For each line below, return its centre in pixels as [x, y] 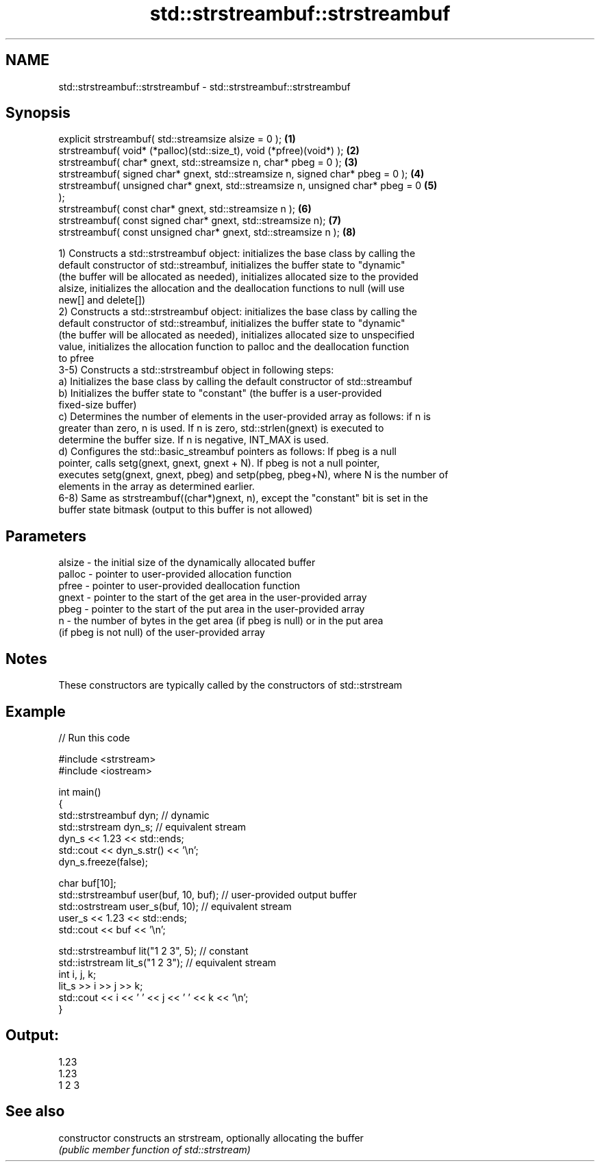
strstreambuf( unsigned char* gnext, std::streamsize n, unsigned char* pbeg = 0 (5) [248, 186]
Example [36, 711]
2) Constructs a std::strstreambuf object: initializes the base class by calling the [238, 312]
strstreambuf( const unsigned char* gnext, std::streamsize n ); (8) [207, 232]
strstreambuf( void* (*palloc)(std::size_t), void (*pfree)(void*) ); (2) [209, 151]
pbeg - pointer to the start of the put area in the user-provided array [212, 609]
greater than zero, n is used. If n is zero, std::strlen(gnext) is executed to [221, 428]
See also [35, 1111]
